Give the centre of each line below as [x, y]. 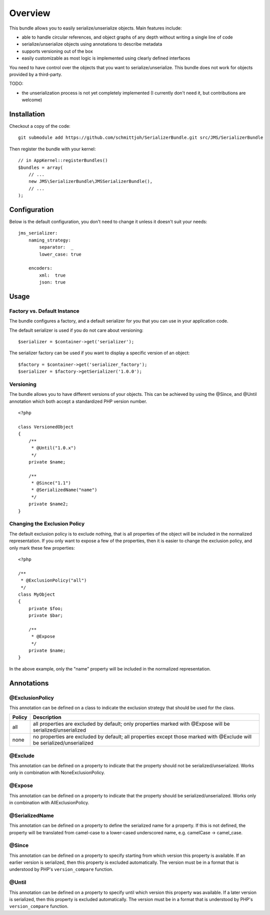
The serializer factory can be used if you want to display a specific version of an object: [99, 353]
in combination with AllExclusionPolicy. [49, 803]
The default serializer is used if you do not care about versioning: [76, 330]
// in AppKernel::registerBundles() [63, 161]
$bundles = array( [41, 167]
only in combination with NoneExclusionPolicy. [57, 773]
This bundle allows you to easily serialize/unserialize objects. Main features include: [95, 28]
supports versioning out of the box [57, 51]
